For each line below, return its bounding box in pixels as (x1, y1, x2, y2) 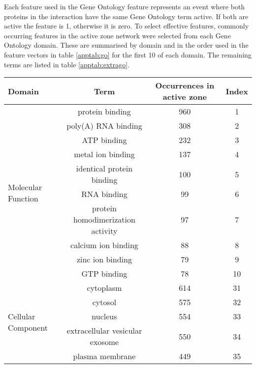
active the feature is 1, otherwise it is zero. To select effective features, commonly (4, 21, 249, 31)
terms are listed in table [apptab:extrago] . (4, 59, 130, 69)
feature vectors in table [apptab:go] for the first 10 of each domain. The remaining (4, 49, 252, 59)
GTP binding (81, 268, 128, 280)
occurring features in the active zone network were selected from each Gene (4, 30, 231, 40)
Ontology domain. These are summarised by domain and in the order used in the (4, 40, 249, 50)
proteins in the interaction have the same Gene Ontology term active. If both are (4, 11, 249, 21)
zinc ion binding (76, 254, 132, 265)
